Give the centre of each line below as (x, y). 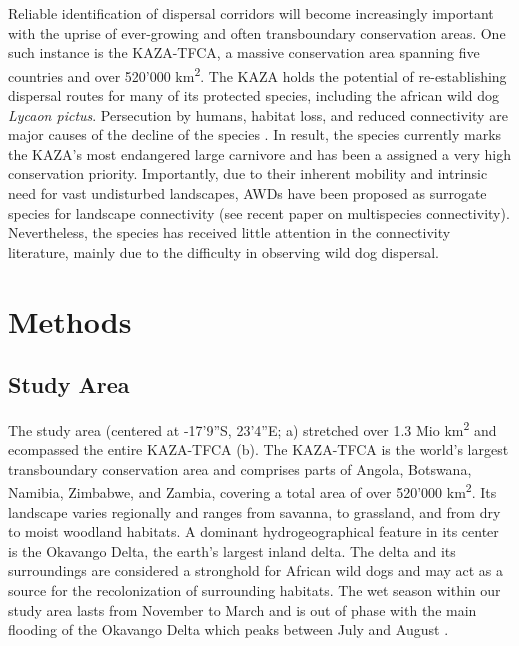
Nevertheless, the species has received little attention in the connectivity (229, 232)
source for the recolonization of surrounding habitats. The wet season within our (254, 590)
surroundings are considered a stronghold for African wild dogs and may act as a (256, 570)
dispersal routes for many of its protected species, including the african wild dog (254, 95)
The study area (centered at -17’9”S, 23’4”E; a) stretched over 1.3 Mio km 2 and (252, 428)
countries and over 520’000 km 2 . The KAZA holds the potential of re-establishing (257, 74)
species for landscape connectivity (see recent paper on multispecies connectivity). (259, 212)
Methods (70, 320)
